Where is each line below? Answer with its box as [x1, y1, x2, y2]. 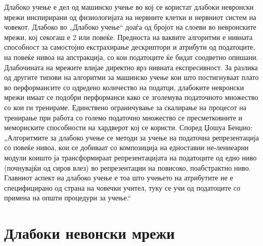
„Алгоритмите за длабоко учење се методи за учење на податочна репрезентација [4, 132, 259, 142]
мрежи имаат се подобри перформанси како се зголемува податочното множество [4, 92, 258, 102]
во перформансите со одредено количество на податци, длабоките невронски [4, 81, 244, 92]
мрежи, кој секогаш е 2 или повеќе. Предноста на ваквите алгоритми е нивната [4, 31, 253, 42]
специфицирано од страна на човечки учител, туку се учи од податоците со [4, 182, 240, 193]
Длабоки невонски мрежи [4, 222, 175, 243]
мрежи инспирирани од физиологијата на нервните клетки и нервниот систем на [4, 11, 256, 22]
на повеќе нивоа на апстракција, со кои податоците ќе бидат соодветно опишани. [4, 51, 258, 62]
